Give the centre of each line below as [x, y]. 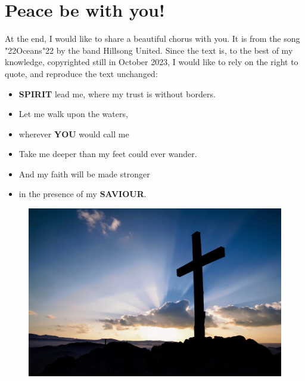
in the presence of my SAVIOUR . [83, 194]
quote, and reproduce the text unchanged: [81, 73]
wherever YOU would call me [74, 133]
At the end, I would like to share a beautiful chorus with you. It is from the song [152, 39]
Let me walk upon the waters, [73, 114]
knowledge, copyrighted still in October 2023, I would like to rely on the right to [152, 62]
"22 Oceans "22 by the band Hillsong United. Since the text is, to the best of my [149, 50]
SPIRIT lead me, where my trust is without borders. [117, 93]
